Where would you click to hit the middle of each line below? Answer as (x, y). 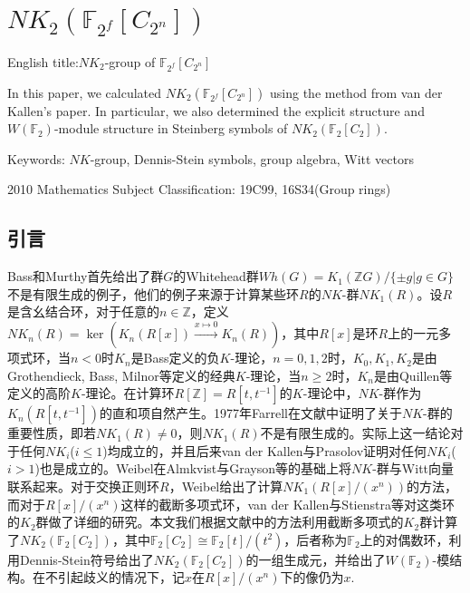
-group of (130, 61)
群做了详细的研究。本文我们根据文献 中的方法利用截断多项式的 (220, 522)
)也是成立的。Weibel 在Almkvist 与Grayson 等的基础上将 (193, 468)
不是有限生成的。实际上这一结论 (355, 433)
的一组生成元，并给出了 (316, 559)
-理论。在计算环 (128, 393)
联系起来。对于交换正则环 (83, 486)
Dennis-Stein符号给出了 (86, 559)
